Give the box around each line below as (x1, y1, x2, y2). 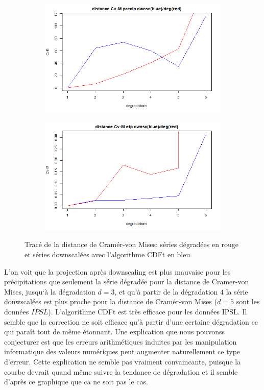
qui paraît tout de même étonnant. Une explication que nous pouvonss (4, 326, 225, 337)
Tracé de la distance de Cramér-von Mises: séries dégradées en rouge (25, 239, 239, 250)
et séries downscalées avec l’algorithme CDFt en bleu (25, 249, 190, 260)
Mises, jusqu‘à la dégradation (4, 286, 95, 297)
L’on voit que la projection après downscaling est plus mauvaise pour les (4, 266, 231, 277)
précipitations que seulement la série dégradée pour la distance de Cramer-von (4, 276, 249, 287)
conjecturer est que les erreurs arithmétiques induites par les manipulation (4, 336, 237, 347)
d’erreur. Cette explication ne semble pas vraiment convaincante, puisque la (4, 356, 241, 367)
